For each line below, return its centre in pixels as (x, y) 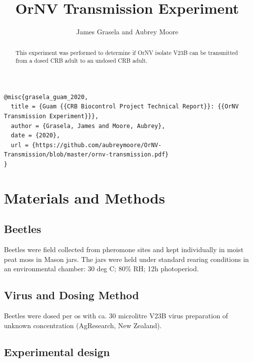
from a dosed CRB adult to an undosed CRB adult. (81, 61)
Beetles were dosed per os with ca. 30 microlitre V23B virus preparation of (116, 316)
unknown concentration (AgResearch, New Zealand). (83, 325)
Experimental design (57, 351)
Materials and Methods (85, 197)
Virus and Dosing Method (71, 295)
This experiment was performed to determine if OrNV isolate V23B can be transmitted (127, 52)
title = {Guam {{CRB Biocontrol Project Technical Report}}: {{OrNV (125, 107)
